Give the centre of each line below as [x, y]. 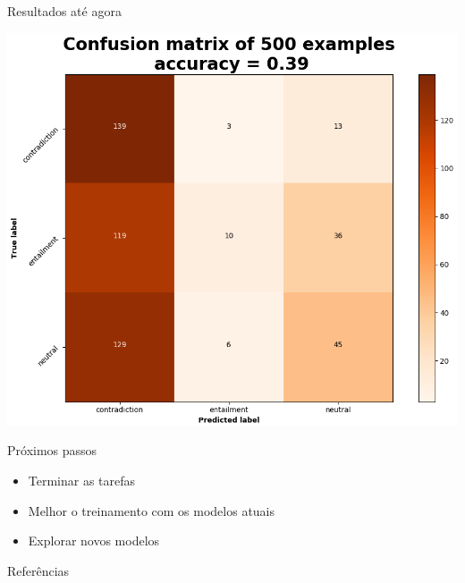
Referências [38, 570]
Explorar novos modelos [94, 541]
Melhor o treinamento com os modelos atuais [152, 510]
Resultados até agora [64, 11]
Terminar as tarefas [82, 481]
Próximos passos [52, 450]
